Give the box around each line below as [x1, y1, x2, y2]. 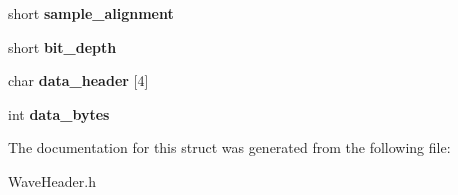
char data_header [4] [8, 70, 149, 91]
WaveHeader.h [8, 170, 96, 191]
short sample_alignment [8, 3, 174, 23]
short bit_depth [8, 36, 117, 57]
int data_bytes [8, 103, 110, 124]
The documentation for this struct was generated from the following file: [8, 137, 451, 158]
